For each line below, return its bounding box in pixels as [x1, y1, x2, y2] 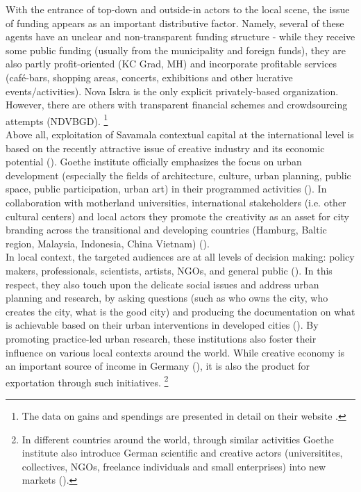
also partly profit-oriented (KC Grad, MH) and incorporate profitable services [6, 56, 337, 71]
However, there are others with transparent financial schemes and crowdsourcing [6, 97, 348, 112]
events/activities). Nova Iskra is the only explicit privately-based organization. [6, 83, 339, 98]
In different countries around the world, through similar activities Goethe [22, 432, 334, 446]
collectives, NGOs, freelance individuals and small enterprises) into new [22, 459, 326, 473]
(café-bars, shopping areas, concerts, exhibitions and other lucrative [6, 69, 293, 84]
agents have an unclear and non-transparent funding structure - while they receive [6, 29, 355, 44]
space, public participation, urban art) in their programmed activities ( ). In [6, 181, 327, 196]
